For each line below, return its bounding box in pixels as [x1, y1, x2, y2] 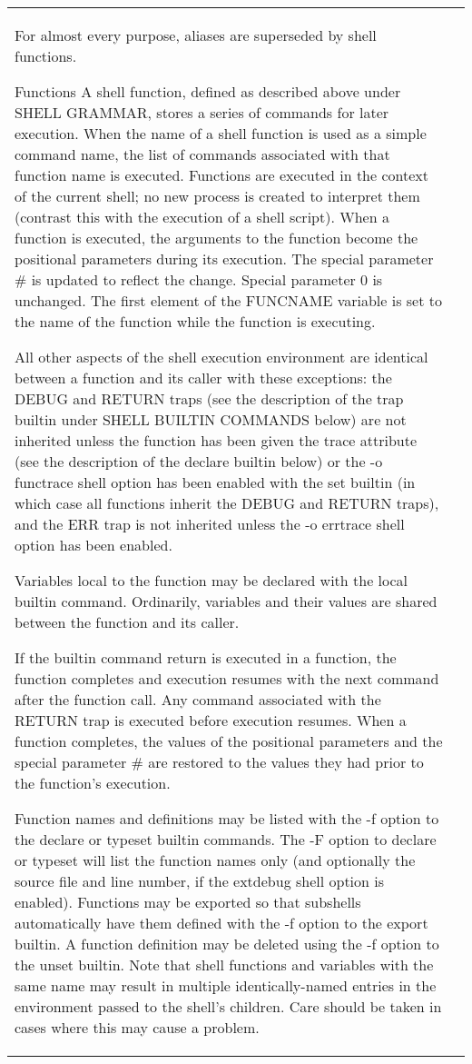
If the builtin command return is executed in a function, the [15, 647, 397, 668]
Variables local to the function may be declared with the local [15, 570, 408, 591]
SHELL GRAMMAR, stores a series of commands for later [15, 102, 389, 123]
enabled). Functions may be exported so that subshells [15, 891, 361, 912]
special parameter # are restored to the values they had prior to [15, 751, 424, 772]
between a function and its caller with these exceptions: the [15, 367, 392, 388]
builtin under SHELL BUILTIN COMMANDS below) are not [15, 409, 407, 430]
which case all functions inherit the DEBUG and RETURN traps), [15, 492, 439, 513]
